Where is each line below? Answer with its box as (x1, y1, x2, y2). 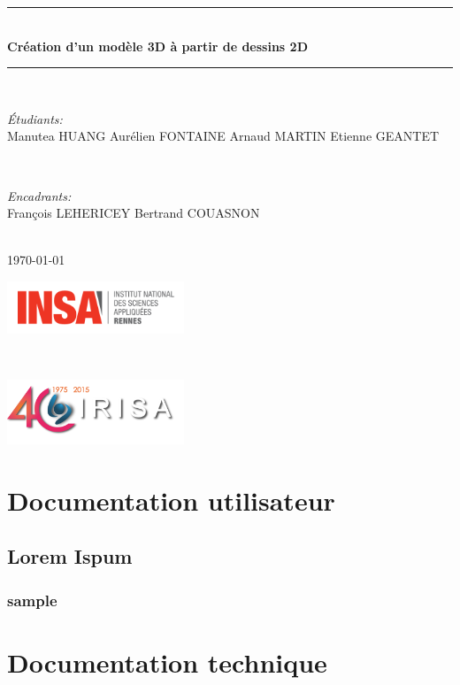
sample (7, 589, 57, 611)
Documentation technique (7, 643, 327, 680)
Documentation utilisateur (7, 481, 335, 518)
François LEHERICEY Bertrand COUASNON (7, 204, 260, 222)
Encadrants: (7, 186, 72, 204)
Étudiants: (7, 109, 63, 127)
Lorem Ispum (7, 543, 133, 570)
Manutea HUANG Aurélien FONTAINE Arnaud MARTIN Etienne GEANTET (7, 127, 440, 145)
